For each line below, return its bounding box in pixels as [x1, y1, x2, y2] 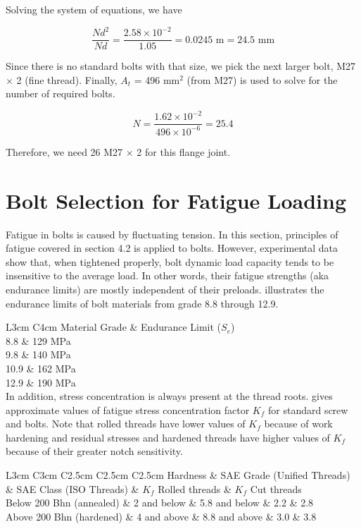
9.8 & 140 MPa [6, 347, 71, 362]
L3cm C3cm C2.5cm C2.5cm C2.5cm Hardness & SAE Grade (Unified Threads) [6, 468, 350, 482]
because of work [264, 416, 333, 431]
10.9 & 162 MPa [6, 360, 76, 375]
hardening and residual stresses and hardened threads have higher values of [6, 430, 330, 444]
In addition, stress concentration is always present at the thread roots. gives [6, 389, 333, 403]
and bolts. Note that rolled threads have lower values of [6, 416, 246, 431]
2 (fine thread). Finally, [16, 72, 118, 87]
